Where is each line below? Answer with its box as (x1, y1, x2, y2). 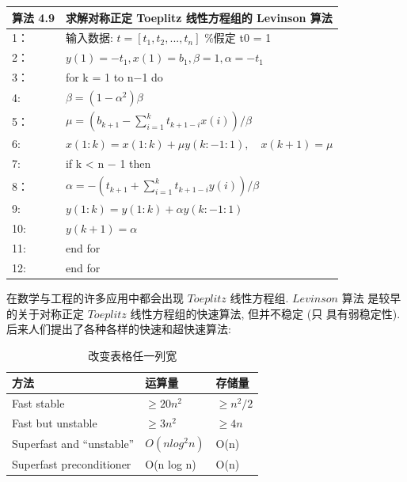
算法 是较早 (341, 289, 401, 306)
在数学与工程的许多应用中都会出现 (6, 289, 184, 306)
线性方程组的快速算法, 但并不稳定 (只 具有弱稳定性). (130, 305, 401, 321)
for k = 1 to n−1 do (65, 69, 163, 85)
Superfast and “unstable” (12, 435, 135, 452)
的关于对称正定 (6, 305, 84, 321)
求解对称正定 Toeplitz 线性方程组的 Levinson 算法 (65, 9, 333, 25)
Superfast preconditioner (12, 456, 131, 473)
